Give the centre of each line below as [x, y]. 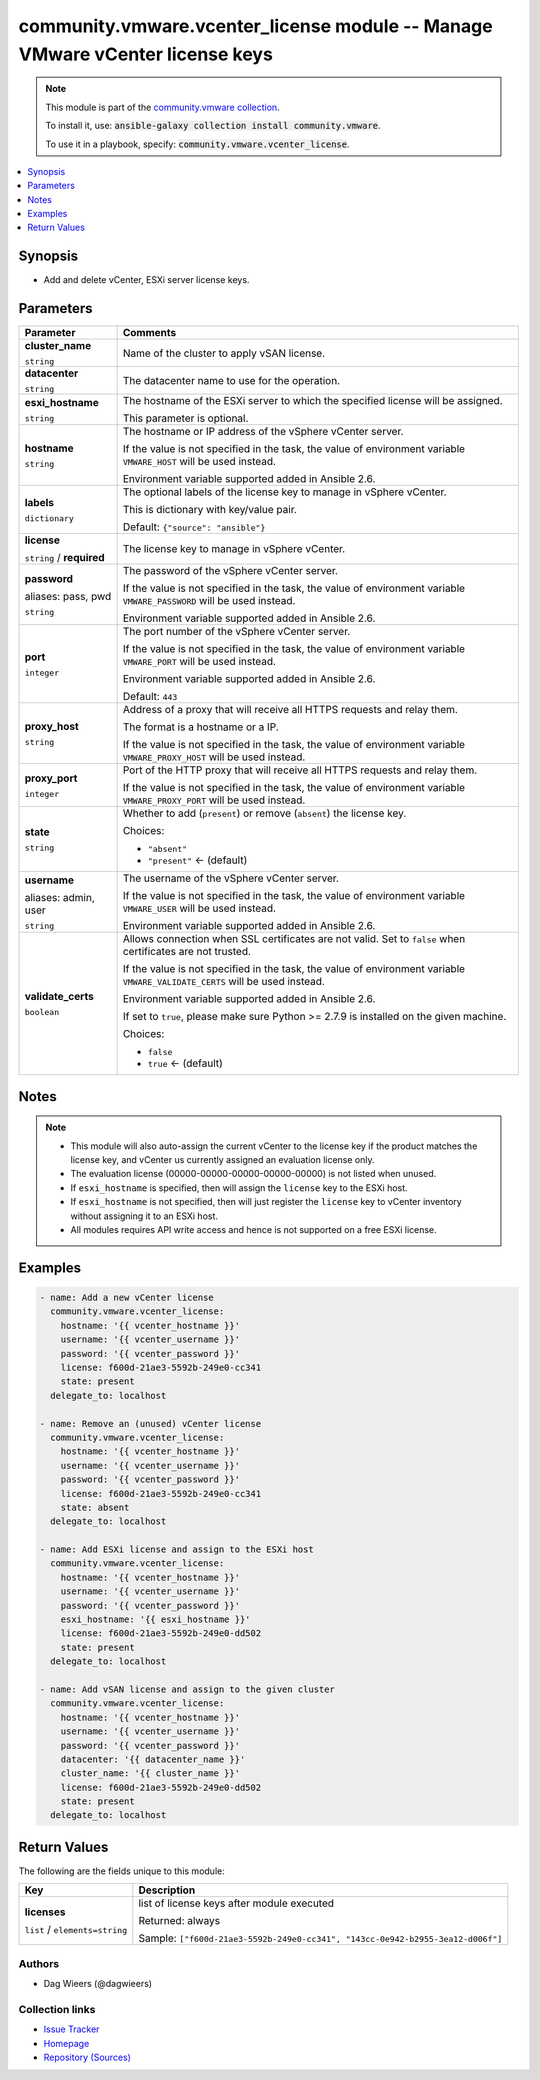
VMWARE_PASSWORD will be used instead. [209, 601]
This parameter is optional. [185, 418]
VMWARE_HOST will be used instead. [199, 462]
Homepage [66, 2043]
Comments [149, 333]
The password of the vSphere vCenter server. [230, 571]
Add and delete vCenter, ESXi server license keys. [146, 280]
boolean [42, 1012]
